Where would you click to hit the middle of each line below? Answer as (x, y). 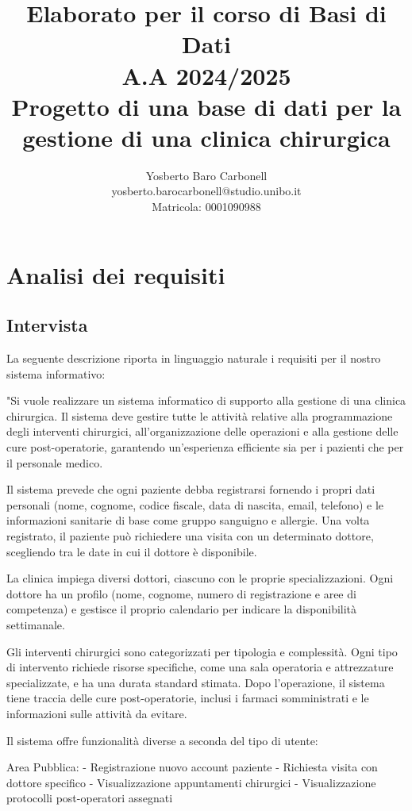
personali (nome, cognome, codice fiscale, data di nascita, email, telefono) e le (195, 504)
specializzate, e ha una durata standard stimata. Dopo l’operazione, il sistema (196, 682)
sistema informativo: (56, 373)
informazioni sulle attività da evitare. (97, 713)
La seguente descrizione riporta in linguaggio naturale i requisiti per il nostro (194, 358)
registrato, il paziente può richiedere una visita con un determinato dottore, (190, 535)
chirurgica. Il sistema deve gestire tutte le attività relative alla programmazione (200, 415)
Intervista (47, 325)
